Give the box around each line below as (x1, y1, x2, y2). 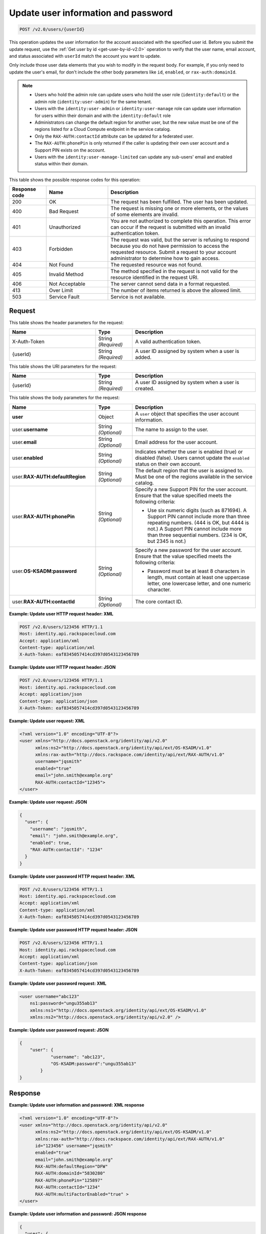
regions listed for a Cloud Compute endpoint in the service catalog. (34, 126, 171, 132)
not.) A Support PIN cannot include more (147, 525, 242, 532)
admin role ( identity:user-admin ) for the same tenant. (34, 99, 152, 105)
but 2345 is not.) (147, 538, 186, 544)
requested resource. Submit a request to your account (110, 249, 236, 256)
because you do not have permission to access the (110, 242, 229, 249)
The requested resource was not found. (110, 262, 203, 269)
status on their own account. (135, 461, 201, 467)
